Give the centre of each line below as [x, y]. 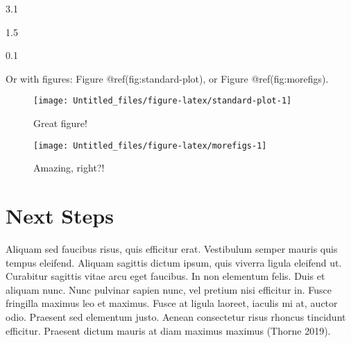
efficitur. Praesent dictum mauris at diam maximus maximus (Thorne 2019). [168, 330]
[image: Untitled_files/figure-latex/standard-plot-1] [163, 101]
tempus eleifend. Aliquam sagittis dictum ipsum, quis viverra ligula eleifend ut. [174, 262]
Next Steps [60, 216]
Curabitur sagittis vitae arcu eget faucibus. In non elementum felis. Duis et [165, 276]
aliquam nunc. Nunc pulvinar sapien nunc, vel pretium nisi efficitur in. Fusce [169, 289]
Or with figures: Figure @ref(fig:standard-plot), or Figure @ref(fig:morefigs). [167, 78]
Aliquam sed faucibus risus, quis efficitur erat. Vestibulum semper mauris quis [172, 249]
